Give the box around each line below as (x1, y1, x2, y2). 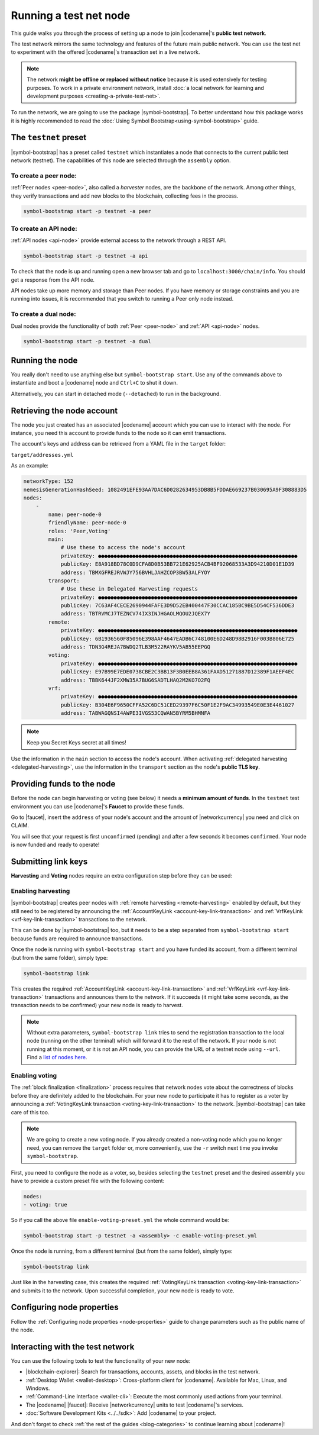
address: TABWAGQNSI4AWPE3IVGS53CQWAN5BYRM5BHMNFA (60, 710, 211, 717)
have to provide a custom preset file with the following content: (11, 1177, 165, 1184)
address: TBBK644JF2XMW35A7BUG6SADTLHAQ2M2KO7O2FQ (60, 676, 211, 683)
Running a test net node (11, 9, 131, 22)
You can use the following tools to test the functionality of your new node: (11, 1357, 191, 1364)
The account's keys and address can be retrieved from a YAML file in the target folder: (11, 440, 226, 447)
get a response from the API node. (11, 276, 95, 283)
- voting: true (23, 1201, 67, 1208)
